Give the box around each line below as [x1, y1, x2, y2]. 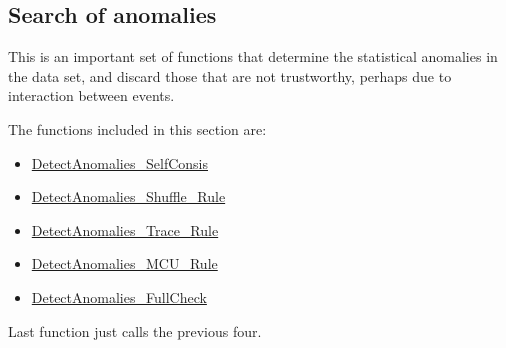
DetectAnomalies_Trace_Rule [31, 219, 219, 240]
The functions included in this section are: [8, 118, 267, 139]
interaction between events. [8, 85, 175, 106]
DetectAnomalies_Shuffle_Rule [31, 186, 226, 207]
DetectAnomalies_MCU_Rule [31, 253, 218, 274]
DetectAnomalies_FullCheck [31, 286, 207, 307]
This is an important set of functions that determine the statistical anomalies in [8, 46, 498, 67]
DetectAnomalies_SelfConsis [31, 152, 208, 173]
